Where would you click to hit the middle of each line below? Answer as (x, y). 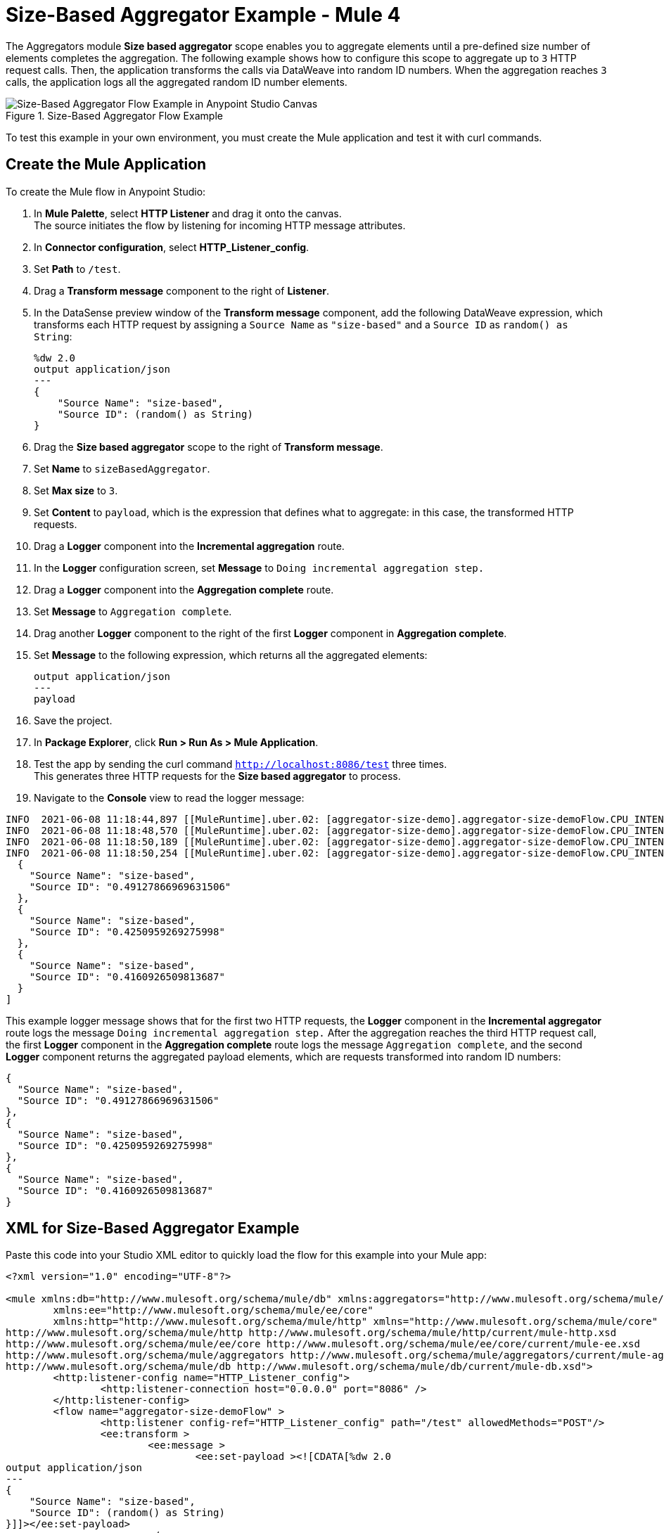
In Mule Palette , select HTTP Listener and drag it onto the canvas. (188, 213)
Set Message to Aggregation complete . (133, 611)
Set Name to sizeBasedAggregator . (122, 468)
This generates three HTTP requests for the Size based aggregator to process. (217, 776)
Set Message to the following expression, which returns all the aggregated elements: (231, 655)
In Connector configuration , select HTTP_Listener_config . (172, 247)
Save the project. (73, 720)
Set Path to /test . (77, 269)
